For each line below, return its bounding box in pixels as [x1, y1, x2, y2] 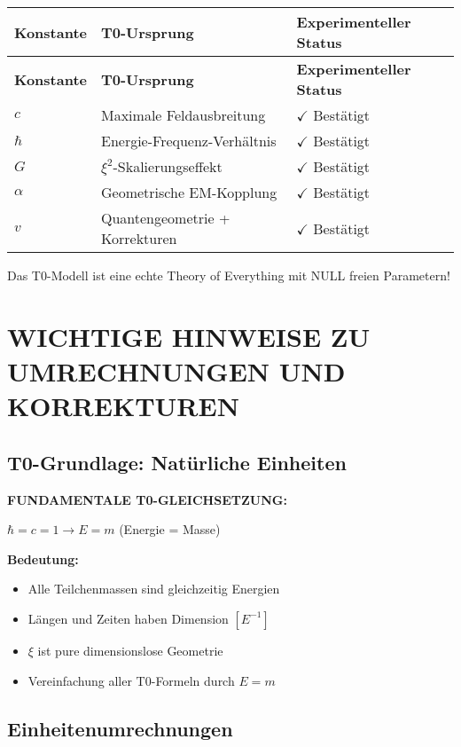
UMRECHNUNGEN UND [7, 352, 346, 389]
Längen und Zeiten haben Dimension [27, 609, 229, 627]
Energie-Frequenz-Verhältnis [100, 130, 277, 151]
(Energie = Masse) [119, 520, 221, 539]
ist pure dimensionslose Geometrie [37, 641, 223, 659]
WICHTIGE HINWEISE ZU [7, 318, 371, 354]
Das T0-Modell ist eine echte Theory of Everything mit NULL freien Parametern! [7, 266, 450, 284]
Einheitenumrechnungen [7, 714, 233, 742]
